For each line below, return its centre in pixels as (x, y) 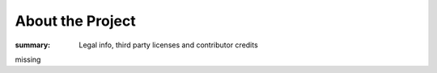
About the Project (76, 21)
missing (28, 59)
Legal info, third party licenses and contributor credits (168, 45)
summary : (33, 45)
